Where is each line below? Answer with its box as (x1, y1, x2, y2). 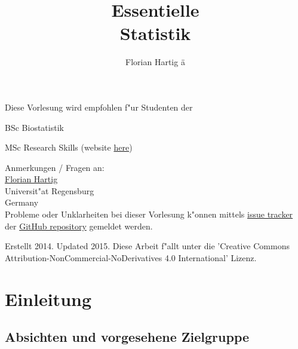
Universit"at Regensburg (5, 184, 94, 197)
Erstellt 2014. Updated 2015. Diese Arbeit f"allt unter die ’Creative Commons (5, 240, 290, 252)
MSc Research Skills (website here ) (5, 141, 133, 154)
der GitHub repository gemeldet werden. (5, 219, 153, 232)
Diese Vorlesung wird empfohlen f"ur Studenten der (5, 100, 193, 113)
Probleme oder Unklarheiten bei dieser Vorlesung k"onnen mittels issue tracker (5, 208, 293, 221)
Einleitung (5, 286, 92, 311)
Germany (5, 196, 39, 209)
